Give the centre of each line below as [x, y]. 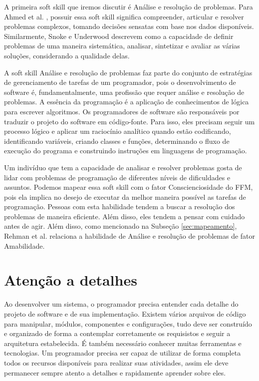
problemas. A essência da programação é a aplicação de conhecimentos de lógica [127, 102]
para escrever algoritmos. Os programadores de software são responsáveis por [122, 111]
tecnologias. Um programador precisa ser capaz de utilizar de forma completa [123, 353]
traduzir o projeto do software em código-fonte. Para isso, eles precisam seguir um [129, 121]
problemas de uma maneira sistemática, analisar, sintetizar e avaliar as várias [122, 46]
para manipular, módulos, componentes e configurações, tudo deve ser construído [128, 323]
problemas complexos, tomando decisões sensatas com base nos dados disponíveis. [129, 26]
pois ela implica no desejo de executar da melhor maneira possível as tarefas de [125, 196]
